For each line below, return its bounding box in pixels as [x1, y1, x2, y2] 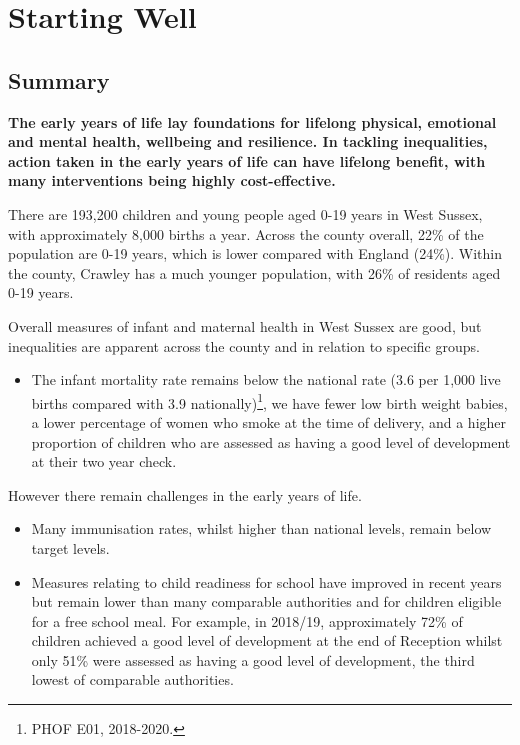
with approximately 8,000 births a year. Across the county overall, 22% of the [8, 223, 484, 244]
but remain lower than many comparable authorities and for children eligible [31, 591, 502, 612]
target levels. [31, 537, 110, 558]
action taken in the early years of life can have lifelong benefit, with [8, 150, 486, 171]
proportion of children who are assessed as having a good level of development [31, 431, 511, 452]
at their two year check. [31, 451, 177, 472]
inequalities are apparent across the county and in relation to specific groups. [8, 335, 480, 356]
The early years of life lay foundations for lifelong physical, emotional [8, 111, 497, 132]
